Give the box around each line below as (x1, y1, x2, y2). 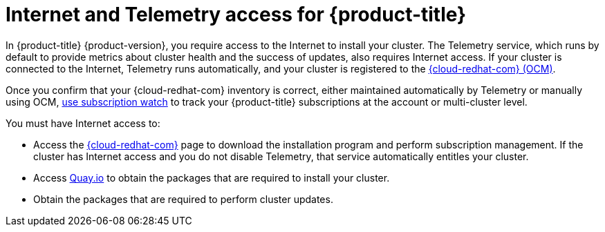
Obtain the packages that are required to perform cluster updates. (33, 193, 333, 205)
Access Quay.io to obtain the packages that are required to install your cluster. (33, 171, 390, 184)
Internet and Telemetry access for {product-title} (6, 3, 467, 26)
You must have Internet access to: (6, 117, 160, 129)
